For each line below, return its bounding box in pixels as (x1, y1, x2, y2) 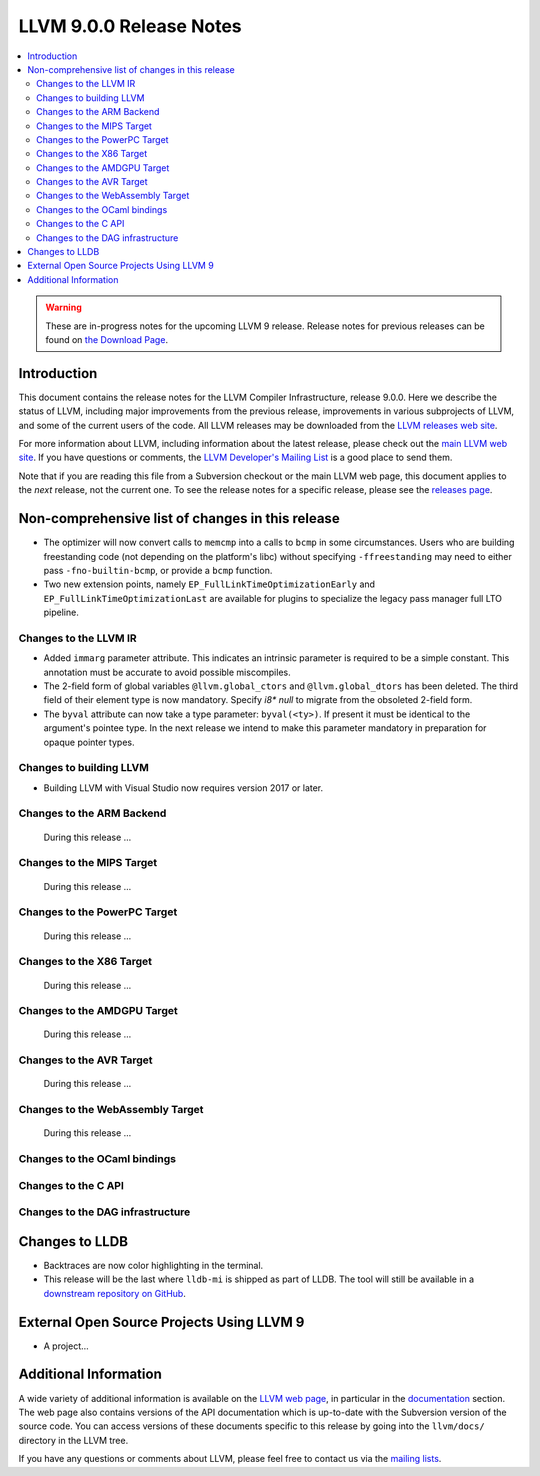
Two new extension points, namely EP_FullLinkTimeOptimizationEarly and (43, 578, 375, 590)
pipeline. (43, 606, 79, 619)
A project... (43, 1340, 89, 1352)
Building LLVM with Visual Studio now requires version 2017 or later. (43, 781, 324, 794)
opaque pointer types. (43, 736, 135, 748)
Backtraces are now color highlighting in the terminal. (43, 1259, 264, 1271)
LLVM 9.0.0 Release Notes (18, 15, 242, 37)
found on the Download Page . (45, 333, 169, 345)
